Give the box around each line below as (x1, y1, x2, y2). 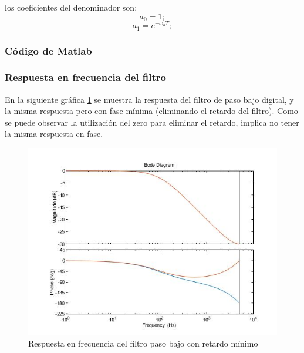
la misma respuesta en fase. (5, 127, 103, 140)
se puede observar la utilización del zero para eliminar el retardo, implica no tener (5, 116, 299, 128)
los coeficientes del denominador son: (5, 1, 137, 13)
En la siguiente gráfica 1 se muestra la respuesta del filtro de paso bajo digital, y (5, 93, 294, 105)
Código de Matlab (5, 43, 92, 58)
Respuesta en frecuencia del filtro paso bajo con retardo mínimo (28, 337, 258, 349)
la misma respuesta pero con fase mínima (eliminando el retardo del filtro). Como (5, 105, 298, 117)
